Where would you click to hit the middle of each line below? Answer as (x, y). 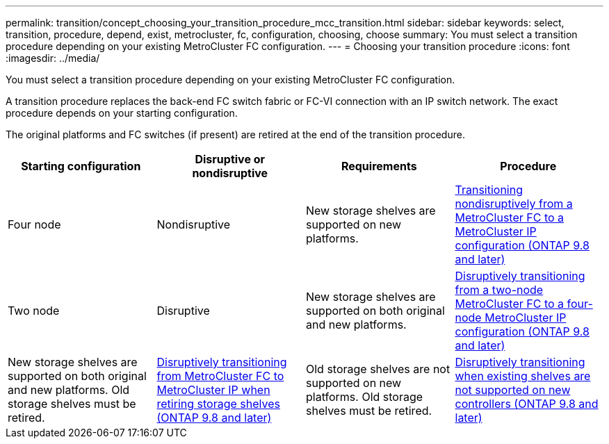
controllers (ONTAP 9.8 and (527, 404)
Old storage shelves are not (378, 369)
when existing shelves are (523, 376)
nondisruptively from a (514, 204)
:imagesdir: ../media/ (53, 58)
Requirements (379, 166)
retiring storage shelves (218, 404)
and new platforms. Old (69, 390)
